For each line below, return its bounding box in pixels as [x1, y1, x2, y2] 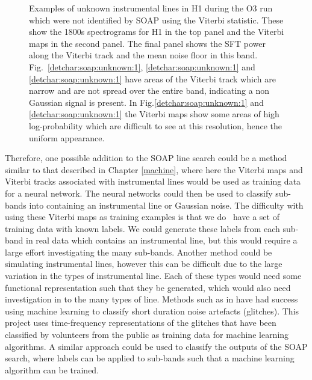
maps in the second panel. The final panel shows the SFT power [29, 37, 266, 49]
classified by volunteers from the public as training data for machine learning [5, 328, 289, 341]
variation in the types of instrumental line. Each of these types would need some [5, 269, 302, 282]
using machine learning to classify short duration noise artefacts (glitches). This [5, 304, 299, 317]
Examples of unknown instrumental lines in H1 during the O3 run [29, 2, 273, 14]
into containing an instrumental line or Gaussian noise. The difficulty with [29, 198, 304, 211]
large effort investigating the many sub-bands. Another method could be [5, 245, 272, 258]
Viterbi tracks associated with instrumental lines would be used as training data [5, 175, 301, 188]
